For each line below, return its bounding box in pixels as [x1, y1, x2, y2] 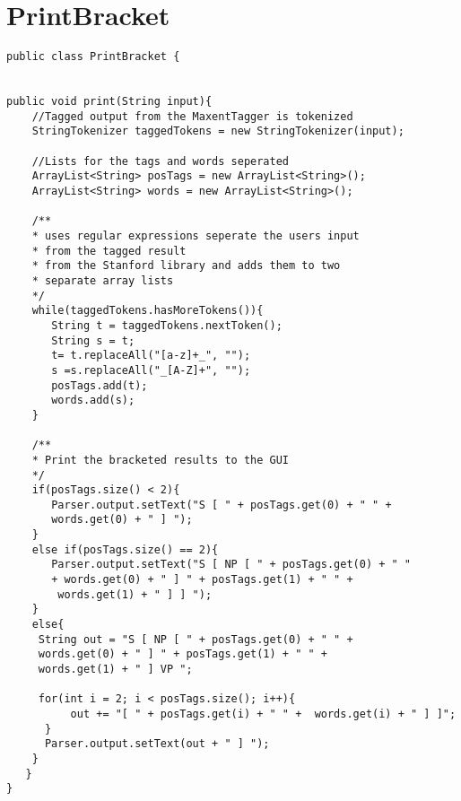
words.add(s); [51, 394, 135, 407]
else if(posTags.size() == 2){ [31, 543, 219, 556]
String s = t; [51, 334, 135, 347]
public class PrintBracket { [6, 50, 180, 64]
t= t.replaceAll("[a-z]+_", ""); [51, 349, 251, 362]
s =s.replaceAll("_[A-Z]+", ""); [51, 363, 251, 377]
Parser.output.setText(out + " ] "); [44, 737, 270, 751]
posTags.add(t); [51, 379, 148, 392]
